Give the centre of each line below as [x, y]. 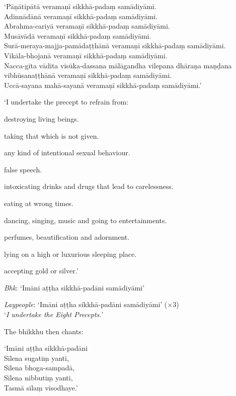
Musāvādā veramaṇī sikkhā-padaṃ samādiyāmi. [78, 35]
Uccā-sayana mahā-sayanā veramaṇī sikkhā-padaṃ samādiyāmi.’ [103, 85]
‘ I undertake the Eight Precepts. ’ [54, 314]
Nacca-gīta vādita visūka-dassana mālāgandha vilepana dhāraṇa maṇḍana [118, 65]
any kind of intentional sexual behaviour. [67, 153]
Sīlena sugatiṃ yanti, [36, 358]
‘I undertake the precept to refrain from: [66, 102]
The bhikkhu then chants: [44, 331]
